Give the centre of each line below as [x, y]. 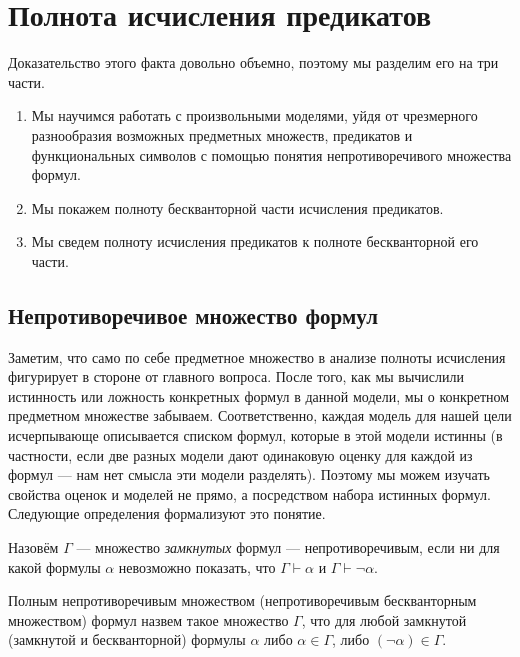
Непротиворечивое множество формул [193, 314]
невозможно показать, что [197, 566]
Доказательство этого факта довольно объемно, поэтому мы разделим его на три [253, 62]
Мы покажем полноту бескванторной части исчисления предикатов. [237, 207]
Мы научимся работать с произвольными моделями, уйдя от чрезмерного [254, 115]
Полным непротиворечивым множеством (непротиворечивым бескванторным [242, 600]
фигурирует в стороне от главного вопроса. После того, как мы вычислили [236, 376]
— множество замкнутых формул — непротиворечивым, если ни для [288, 547]
